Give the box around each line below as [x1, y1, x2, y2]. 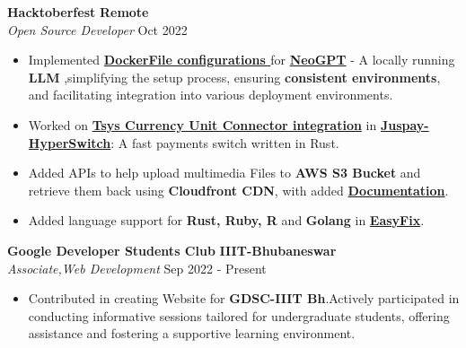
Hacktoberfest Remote [7, 3, 149, 21]
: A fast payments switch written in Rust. [110, 133, 339, 152]
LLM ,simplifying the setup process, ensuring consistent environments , [28, 67, 441, 86]
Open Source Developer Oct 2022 [7, 20, 188, 39]
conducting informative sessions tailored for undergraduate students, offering [28, 306, 450, 325]
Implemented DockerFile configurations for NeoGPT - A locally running [28, 50, 455, 69]
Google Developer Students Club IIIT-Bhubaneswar [7, 240, 337, 259]
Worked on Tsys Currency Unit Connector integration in [28, 115, 377, 134]
